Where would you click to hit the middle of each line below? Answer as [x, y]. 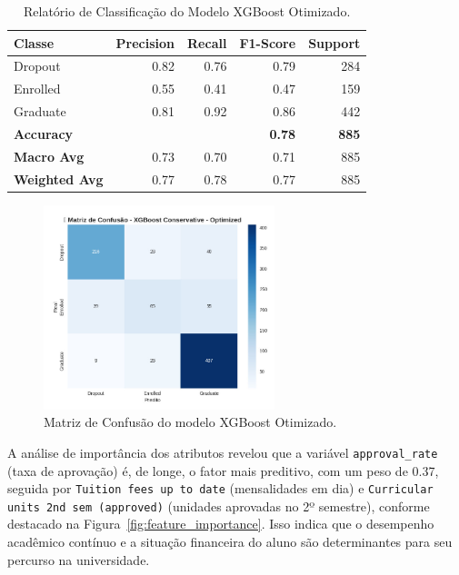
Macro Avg [49, 156]
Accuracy [44, 133]
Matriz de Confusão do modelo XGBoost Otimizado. [190, 422]
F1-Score [268, 42]
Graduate [40, 111]
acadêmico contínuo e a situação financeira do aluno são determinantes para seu [230, 542]
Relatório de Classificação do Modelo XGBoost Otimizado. [187, 11]
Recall [207, 42]
